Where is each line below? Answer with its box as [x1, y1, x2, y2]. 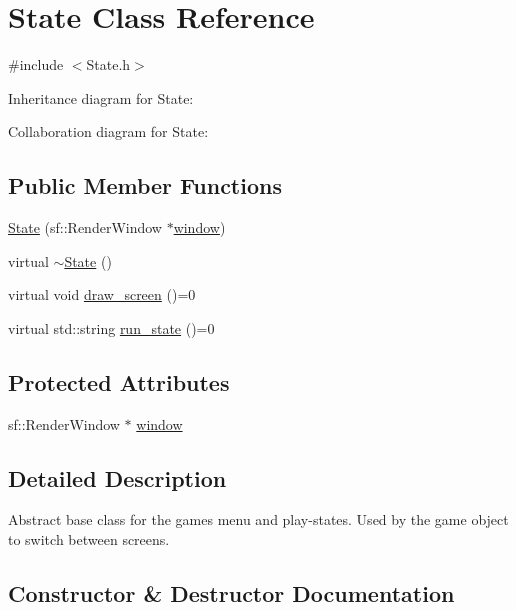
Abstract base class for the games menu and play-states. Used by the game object [8, 509, 509, 530]
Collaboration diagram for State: [8, 121, 209, 142]
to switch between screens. [8, 529, 170, 550]
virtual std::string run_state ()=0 [8, 317, 215, 338]
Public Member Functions [8, 170, 282, 201]
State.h [86, 54, 131, 75]
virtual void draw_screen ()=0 [8, 284, 196, 305]
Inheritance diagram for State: [8, 87, 194, 108]
